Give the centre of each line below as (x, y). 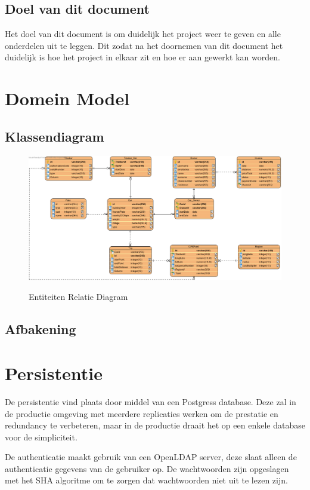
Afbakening (41, 329)
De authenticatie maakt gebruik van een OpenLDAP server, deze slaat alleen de (151, 457)
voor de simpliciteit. (41, 437)
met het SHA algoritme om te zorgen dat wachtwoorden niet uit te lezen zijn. (146, 480)
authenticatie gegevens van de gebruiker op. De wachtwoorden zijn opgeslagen (147, 468)
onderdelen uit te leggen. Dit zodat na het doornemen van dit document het (144, 45)
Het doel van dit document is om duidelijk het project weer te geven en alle (143, 34)
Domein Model (67, 98)
